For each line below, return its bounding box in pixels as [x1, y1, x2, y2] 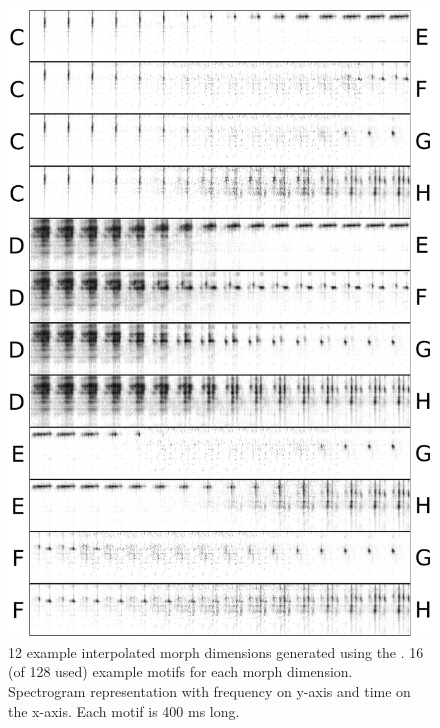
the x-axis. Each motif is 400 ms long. [8, 700, 240, 721]
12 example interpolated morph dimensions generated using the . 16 [8, 641, 424, 662]
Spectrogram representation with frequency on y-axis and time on [8, 680, 411, 701]
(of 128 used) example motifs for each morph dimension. [8, 661, 353, 682]
